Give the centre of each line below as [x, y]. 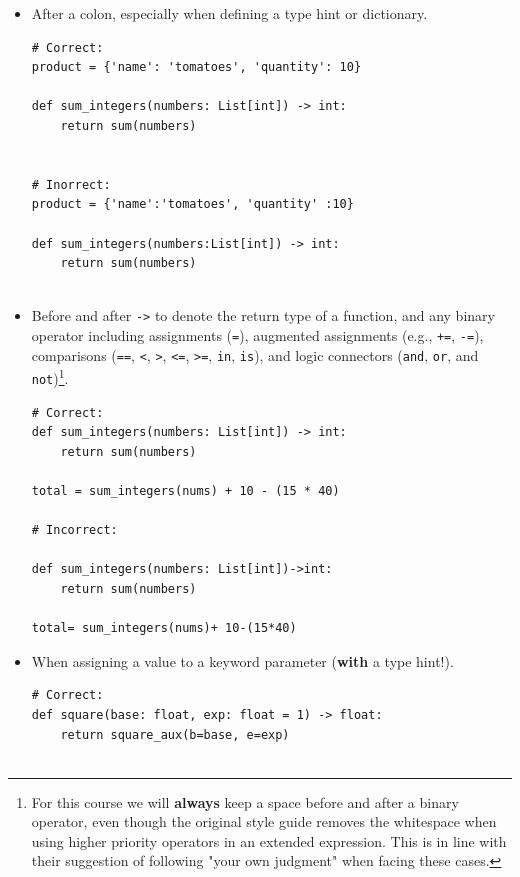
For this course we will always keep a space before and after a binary [245, 801]
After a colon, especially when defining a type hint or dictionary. [229, 13]
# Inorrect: [71, 184]
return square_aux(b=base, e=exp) [175, 734]
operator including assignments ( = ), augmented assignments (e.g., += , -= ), [257, 334]
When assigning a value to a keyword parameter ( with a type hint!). [242, 660]
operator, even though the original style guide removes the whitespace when [264, 821]
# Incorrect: [74, 530]
